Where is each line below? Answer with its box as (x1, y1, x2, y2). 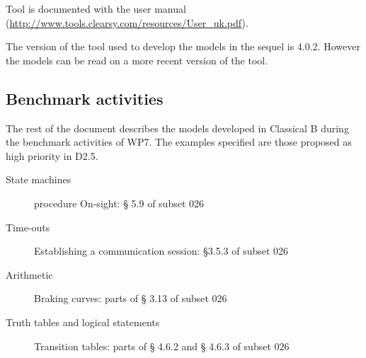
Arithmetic (6, 267, 53, 282)
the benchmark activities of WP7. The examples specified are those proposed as (6, 134, 352, 149)
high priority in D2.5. (6, 148, 98, 163)
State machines (6, 172, 72, 187)
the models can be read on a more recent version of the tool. (6, 52, 268, 67)
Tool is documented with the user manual (6, 1, 186, 16)
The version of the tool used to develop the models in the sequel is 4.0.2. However (6, 39, 360, 54)
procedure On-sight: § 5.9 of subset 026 (34, 195, 205, 210)
